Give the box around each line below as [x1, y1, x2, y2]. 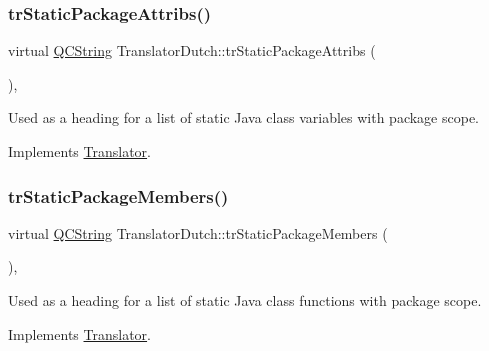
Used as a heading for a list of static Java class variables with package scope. [8, 107, 479, 128]
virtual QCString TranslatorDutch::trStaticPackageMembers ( [8, 222, 388, 243]
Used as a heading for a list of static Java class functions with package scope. [8, 290, 482, 310]
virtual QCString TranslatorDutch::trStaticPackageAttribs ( [8, 40, 376, 61]
